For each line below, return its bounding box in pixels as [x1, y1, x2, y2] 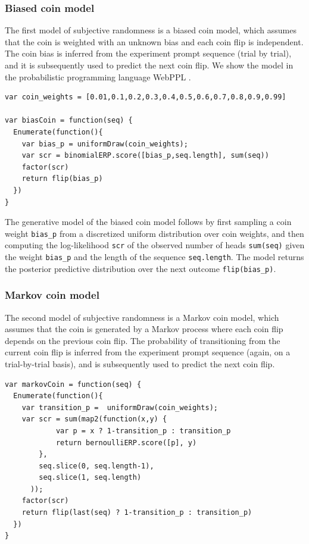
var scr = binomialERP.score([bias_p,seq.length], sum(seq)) [21, 151, 269, 160]
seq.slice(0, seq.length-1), [39, 461, 154, 470]
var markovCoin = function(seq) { [5, 380, 142, 389]
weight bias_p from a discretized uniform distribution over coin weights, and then [5, 227, 304, 239]
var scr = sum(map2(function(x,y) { [21, 415, 167, 424]
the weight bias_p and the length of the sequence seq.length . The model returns [5, 251, 304, 263]
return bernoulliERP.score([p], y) [55, 438, 197, 447]
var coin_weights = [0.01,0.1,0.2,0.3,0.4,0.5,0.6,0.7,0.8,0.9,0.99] [5, 93, 286, 102]
